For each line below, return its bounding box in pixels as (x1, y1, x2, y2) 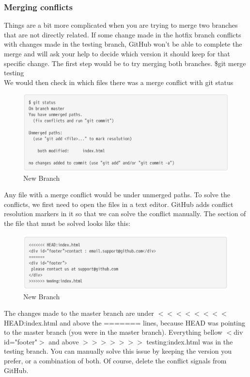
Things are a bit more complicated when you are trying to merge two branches (4, 20, 238, 30)
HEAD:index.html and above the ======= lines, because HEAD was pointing (4, 317, 246, 327)
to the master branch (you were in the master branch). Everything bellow (4, 327, 222, 337)
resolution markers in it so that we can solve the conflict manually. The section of (4, 208, 246, 219)
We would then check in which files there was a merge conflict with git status (4, 77, 234, 87)
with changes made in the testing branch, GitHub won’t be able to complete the (4, 39, 242, 49)
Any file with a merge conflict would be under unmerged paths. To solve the (4, 189, 230, 199)
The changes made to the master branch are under (4, 308, 154, 318)
